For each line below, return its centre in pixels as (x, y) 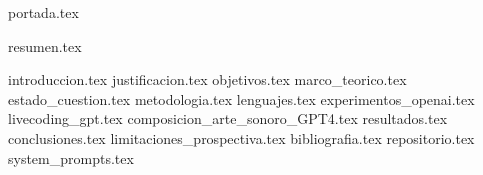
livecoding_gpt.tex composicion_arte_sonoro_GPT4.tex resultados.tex (228, 118)
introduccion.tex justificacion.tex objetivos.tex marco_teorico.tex (207, 79)
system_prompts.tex (71, 157)
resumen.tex (45, 45)
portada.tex (43, 12)
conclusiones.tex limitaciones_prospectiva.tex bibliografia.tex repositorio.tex (241, 137)
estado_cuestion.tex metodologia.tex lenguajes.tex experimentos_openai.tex (241, 98)
